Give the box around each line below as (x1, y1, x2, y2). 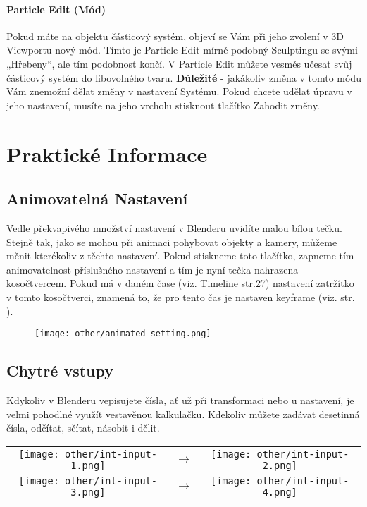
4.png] (262, 486, 297, 498)
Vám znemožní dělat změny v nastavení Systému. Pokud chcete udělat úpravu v (6, 84, 352, 99)
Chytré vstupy (6, 360, 113, 381)
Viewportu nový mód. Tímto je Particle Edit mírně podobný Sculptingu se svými (6, 42, 358, 57)
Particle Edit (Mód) (6, 1, 106, 16)
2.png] (262, 459, 297, 471)
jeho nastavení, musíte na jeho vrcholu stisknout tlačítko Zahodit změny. (6, 97, 320, 112)
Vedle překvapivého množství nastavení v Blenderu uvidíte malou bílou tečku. (6, 220, 342, 235)
